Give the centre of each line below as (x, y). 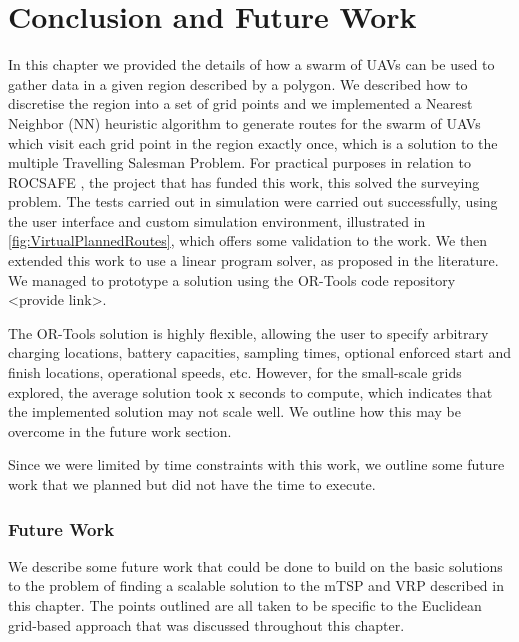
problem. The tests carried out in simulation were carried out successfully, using (253, 201)
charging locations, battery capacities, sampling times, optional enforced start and (260, 352)
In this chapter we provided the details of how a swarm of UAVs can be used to (251, 64)
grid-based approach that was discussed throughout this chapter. (206, 624)
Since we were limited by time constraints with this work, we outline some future (256, 464)
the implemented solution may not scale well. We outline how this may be (234, 411)
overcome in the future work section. (120, 430)
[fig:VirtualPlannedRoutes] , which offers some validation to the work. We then (248, 240)
